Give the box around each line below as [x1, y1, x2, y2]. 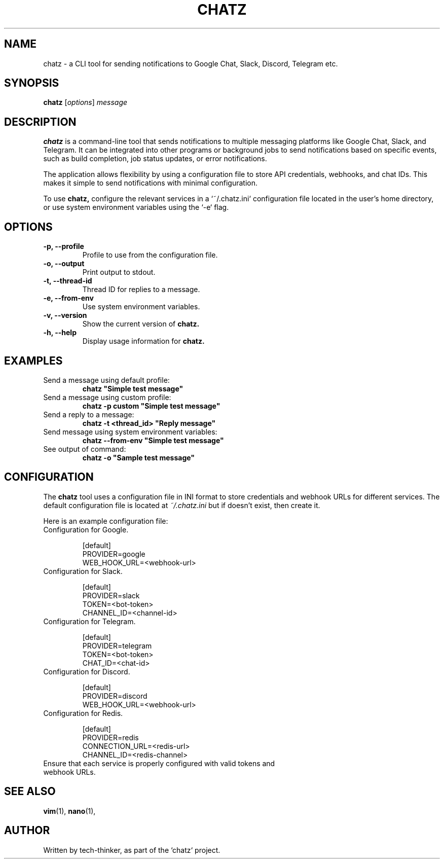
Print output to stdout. [82, 268, 156, 277]
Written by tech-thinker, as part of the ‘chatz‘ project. [43, 845, 220, 854]
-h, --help [43, 328, 77, 337]
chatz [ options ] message [43, 98, 128, 107]
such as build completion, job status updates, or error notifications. [43, 154, 267, 163]
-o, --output [43, 259, 85, 268]
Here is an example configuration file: [43, 516, 168, 525]
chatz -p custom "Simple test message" [82, 401, 220, 410]
